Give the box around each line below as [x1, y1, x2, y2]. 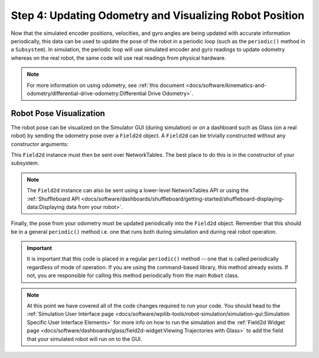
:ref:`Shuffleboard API [27, 195, 80, 202]
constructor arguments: [11, 140, 69, 147]
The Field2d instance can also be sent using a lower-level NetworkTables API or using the [27, 187, 249, 194]
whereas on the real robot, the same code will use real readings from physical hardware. [11, 54, 227, 62]
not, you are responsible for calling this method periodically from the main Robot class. [27, 272, 239, 279]
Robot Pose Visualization [11, 108, 106, 118]
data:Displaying [27, 203, 65, 210]
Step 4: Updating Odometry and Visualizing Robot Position [11, 9, 305, 22]
